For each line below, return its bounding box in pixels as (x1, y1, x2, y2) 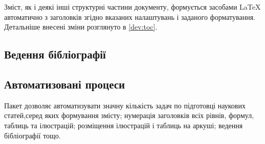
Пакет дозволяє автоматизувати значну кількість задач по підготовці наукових (4, 100, 246, 110)
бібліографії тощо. (4, 130, 61, 140)
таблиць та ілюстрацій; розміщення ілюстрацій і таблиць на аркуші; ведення (4, 120, 243, 130)
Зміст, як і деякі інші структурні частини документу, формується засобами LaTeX (4, 2, 261, 12)
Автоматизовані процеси (4, 76, 125, 92)
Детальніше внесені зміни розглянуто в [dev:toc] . (4, 21, 158, 32)
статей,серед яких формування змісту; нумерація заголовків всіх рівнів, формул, (4, 110, 254, 121)
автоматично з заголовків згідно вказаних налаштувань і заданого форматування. (4, 11, 255, 22)
